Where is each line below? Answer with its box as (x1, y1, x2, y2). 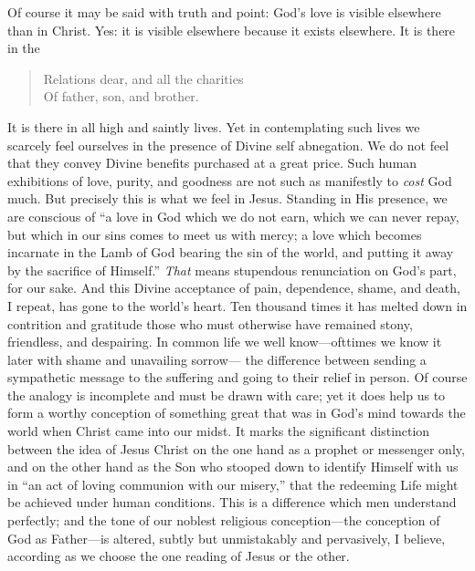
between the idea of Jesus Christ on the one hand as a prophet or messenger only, (7, 439, 465, 458)
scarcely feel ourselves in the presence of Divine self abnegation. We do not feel (7, 135, 449, 154)
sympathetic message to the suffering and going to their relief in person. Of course (7, 368, 468, 387)
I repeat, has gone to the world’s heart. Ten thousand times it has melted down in (7, 296, 468, 315)
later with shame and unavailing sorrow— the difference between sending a (7, 349, 427, 369)
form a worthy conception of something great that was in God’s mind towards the (7, 403, 466, 422)
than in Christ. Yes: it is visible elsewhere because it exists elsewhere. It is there (7, 20, 456, 39)
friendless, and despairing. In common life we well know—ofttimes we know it (7, 332, 442, 351)
